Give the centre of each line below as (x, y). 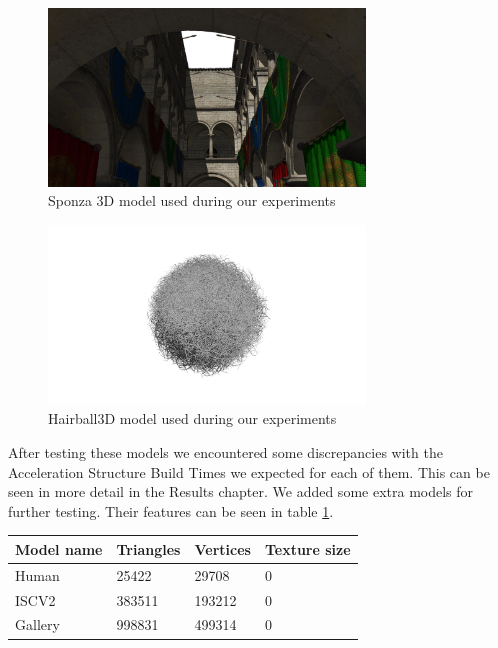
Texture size (307, 548)
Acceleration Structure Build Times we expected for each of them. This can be (249, 471)
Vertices (222, 548)
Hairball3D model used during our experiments (192, 418)
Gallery (37, 624)
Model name (59, 548)
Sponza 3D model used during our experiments (192, 200)
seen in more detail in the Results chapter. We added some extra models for (241, 491)
